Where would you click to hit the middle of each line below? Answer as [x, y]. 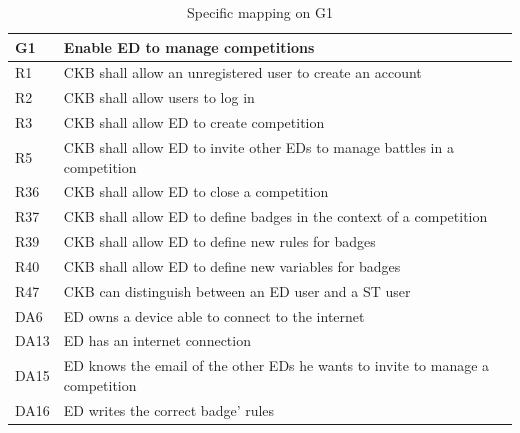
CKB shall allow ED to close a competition [196, 191]
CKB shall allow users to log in [159, 97]
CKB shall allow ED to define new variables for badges [232, 265]
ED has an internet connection [157, 340]
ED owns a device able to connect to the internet [214, 315]
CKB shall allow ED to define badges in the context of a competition [275, 216]
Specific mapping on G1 [260, 12]
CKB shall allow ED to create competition [194, 122]
